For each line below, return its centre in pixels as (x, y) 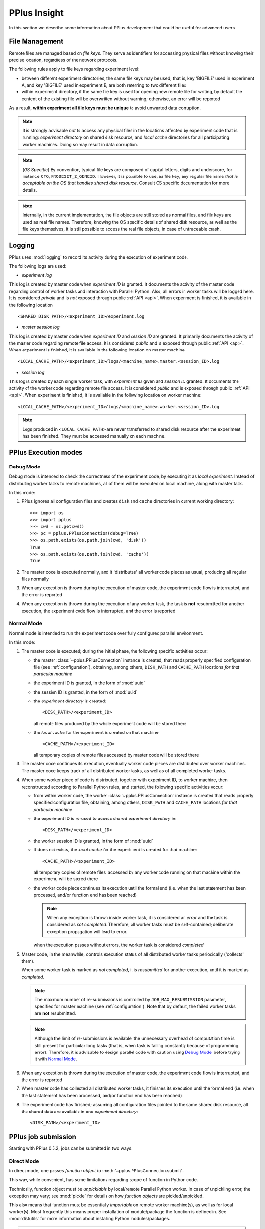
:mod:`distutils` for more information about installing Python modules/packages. (90, 1219)
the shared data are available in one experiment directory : (80, 1112)
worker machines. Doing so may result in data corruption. (80, 144)
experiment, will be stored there (66, 879)
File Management (36, 42)
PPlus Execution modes (46, 452)
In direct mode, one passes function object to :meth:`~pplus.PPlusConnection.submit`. (96, 1171)
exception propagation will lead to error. (87, 931)
